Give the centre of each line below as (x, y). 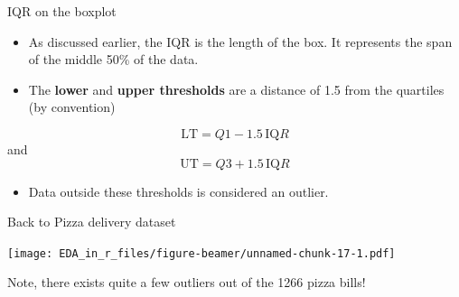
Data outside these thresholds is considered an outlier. (178, 191)
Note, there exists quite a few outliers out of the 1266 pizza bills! (187, 282)
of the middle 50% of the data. (113, 59)
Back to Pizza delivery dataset (92, 222)
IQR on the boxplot (62, 11)
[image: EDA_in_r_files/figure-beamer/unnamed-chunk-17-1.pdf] (201, 253)
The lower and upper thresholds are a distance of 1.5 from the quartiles (236, 89)
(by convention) (72, 107)
